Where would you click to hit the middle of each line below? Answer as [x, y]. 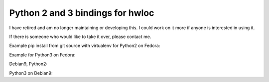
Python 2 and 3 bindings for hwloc [82, 13]
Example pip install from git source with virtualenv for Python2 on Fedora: [85, 46]
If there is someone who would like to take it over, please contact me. [80, 37]
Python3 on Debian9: [31, 73]
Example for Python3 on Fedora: [42, 55]
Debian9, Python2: [28, 64]
